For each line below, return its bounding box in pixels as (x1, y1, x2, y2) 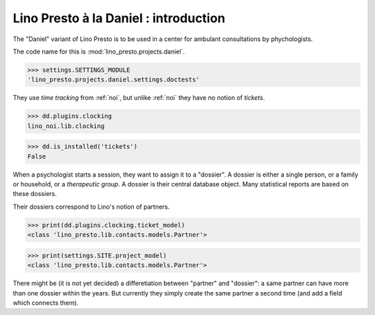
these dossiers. (12, 190, 57, 198)
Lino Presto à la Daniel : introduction (12, 10, 226, 26)
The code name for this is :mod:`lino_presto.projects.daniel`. (12, 47, 185, 56)
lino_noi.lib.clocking (27, 122, 105, 130)
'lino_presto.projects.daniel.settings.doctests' (27, 76, 200, 83)
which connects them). (12, 298, 79, 307)
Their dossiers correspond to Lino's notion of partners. (12, 202, 170, 211)
